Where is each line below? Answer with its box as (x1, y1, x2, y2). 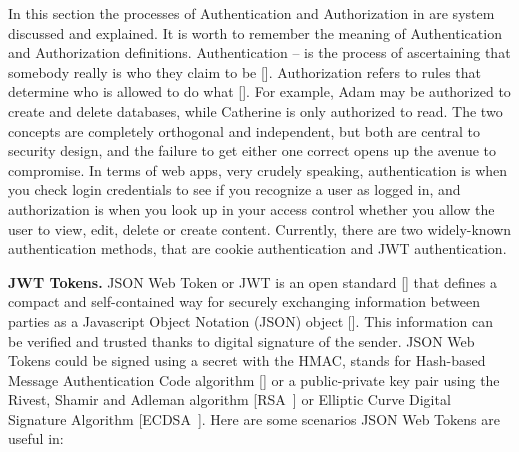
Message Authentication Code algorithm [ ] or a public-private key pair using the (8, 369, 500, 390)
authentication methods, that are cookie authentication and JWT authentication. (8, 238, 507, 259)
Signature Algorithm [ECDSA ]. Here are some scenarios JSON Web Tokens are (8, 408, 500, 429)
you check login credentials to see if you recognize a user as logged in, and (8, 179, 461, 200)
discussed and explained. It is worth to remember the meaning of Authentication (8, 22, 502, 43)
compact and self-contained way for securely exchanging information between (8, 291, 480, 312)
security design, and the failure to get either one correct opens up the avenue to (8, 140, 497, 161)
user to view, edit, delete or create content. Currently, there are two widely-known (8, 218, 512, 239)
